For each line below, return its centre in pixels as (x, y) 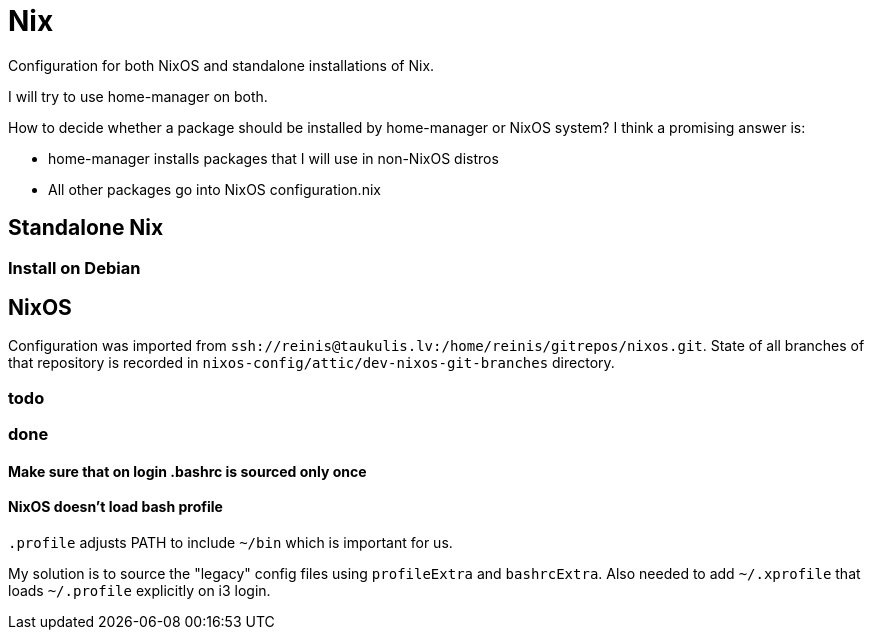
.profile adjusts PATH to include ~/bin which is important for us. (230, 543)
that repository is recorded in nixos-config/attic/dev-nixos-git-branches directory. (311, 363)
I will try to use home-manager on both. (138, 96)
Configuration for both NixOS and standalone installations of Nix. (221, 65)
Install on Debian (74, 267)
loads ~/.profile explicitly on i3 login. (139, 591)
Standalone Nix (86, 228)
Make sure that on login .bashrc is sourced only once (187, 471)
